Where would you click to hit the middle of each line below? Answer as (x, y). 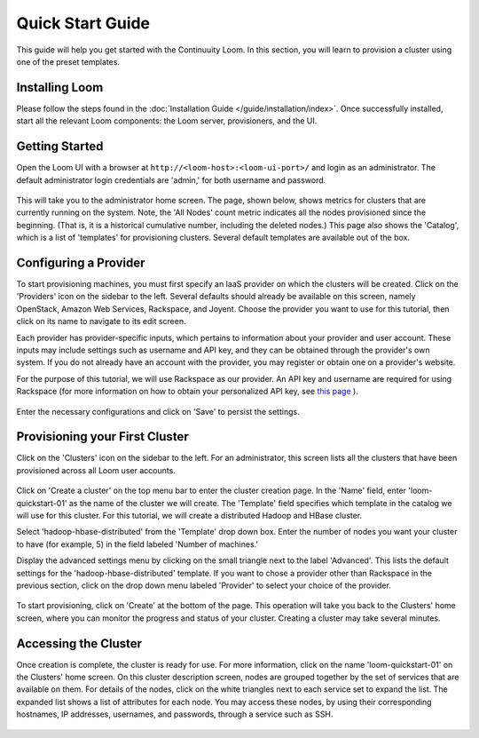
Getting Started (60, 147)
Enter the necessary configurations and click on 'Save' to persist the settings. (158, 411)
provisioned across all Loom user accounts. (96, 470)
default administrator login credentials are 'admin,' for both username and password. (171, 180)
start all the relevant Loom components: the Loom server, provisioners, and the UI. (167, 121)
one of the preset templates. (68, 61)
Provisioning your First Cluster (103, 436)
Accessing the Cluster (79, 643)
